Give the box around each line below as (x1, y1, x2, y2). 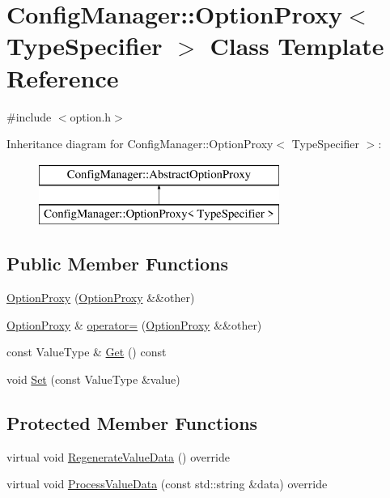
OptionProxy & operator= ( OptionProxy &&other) (6, 316, 262, 333)
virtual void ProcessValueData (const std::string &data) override (6, 475, 328, 492)
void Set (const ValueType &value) (6, 370, 180, 387)
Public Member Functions (6, 251, 228, 276)
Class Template (210, 29, 384, 62)
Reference (6, 61, 119, 94)
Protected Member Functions (6, 410, 258, 435)
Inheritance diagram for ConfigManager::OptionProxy (6, 135, 273, 152)
